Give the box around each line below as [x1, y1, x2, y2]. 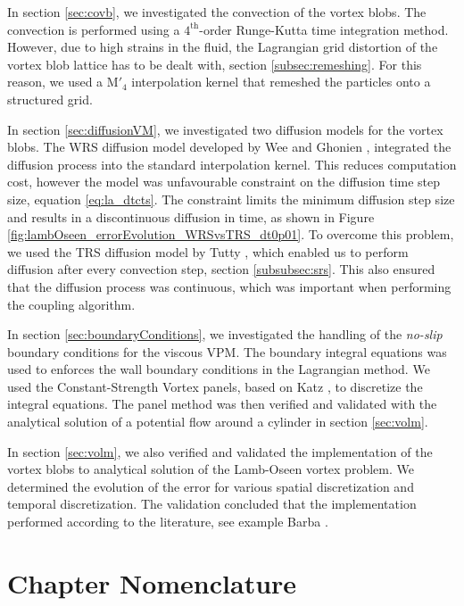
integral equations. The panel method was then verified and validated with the [7, 394, 437, 413]
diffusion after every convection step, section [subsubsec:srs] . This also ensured [7, 260, 435, 278]
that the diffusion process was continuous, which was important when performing [7, 277, 452, 295]
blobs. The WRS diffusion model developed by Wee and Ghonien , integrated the [7, 137, 452, 156]
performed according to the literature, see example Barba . [7, 512, 328, 531]
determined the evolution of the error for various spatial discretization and [7, 477, 414, 495]
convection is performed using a [7, 20, 180, 38]
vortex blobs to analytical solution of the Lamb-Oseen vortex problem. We [7, 460, 414, 478]
